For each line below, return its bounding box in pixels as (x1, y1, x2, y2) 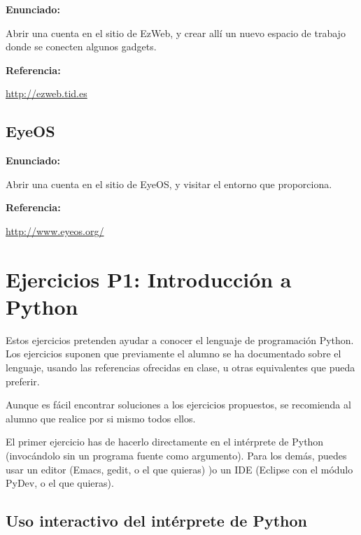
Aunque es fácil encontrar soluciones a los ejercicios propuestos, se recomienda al (6, 397, 351, 412)
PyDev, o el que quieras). (6, 476, 114, 490)
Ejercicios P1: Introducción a (6, 264, 292, 293)
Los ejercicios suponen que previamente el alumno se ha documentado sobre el (6, 346, 341, 361)
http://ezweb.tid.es (6, 86, 87, 101)
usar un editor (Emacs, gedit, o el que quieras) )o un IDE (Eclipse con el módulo (6, 462, 353, 476)
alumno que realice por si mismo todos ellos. (6, 411, 196, 425)
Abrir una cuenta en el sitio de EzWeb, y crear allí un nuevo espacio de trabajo (6, 25, 346, 40)
